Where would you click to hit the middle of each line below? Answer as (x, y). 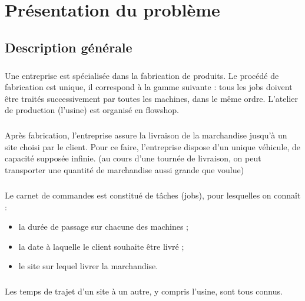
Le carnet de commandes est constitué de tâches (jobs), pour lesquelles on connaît (153, 195)
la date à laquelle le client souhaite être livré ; (101, 246)
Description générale (69, 47)
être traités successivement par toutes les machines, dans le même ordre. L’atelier (151, 98)
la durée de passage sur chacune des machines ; (103, 226)
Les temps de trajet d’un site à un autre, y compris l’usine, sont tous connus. (144, 291)
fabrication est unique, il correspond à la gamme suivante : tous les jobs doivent (149, 87)
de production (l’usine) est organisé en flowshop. (92, 110)
